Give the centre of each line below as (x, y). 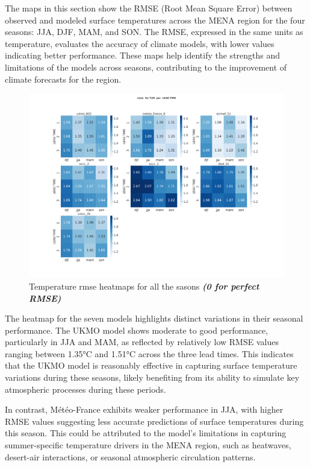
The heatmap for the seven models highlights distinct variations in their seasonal (154, 318)
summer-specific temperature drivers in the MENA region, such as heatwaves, (148, 445)
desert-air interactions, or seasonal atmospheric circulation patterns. (130, 456)
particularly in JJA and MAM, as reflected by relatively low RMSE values (142, 342)
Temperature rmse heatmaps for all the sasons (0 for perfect (144, 286)
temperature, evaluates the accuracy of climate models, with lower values (140, 43)
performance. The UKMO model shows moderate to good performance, (137, 330)
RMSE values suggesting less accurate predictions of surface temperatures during (154, 421)
